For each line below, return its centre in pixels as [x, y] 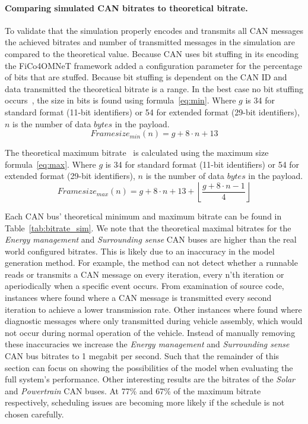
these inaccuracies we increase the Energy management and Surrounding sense [147, 344]
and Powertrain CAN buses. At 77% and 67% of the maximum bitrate [133, 390]
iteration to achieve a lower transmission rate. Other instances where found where [153, 309]
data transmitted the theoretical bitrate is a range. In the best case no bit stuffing [154, 88]
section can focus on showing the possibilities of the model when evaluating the [149, 367]
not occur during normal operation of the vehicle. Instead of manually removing [150, 332]
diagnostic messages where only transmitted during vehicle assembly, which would [154, 321]
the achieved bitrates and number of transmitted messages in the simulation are [150, 42]
